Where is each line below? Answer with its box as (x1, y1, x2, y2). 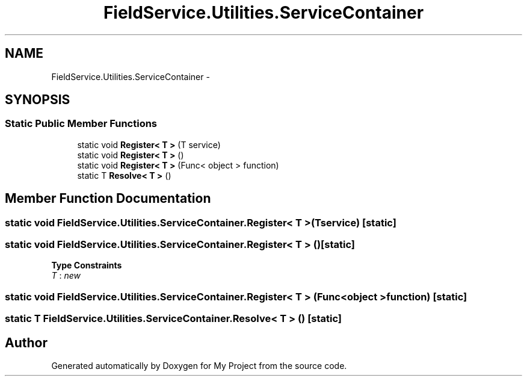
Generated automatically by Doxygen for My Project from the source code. (51, 361, 347, 371)
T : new (51, 270, 81, 281)
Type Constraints (51, 260, 122, 271)
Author (5, 335, 48, 350)
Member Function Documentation (5, 191, 211, 206)
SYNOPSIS (5, 92, 70, 108)
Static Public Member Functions (5, 117, 158, 130)
